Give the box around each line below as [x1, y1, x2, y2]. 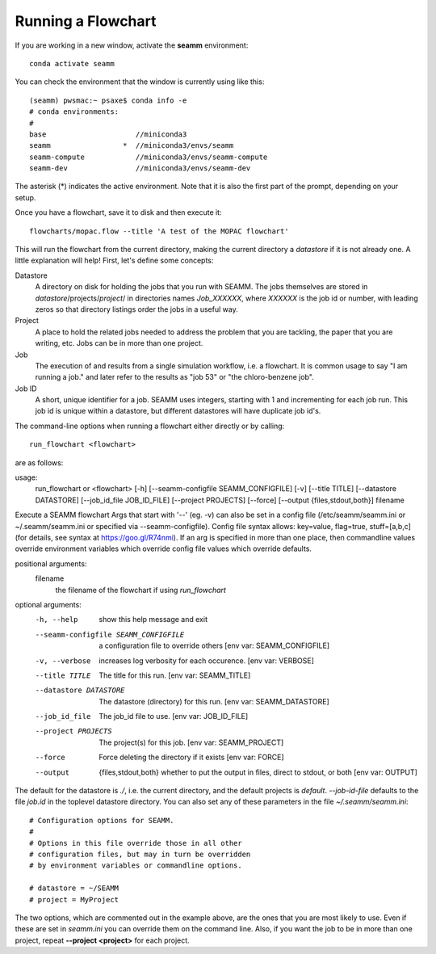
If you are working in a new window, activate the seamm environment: [15, 40, 249, 50]
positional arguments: [15, 558, 87, 569]
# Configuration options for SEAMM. [29, 816, 174, 825]
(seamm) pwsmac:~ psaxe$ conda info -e [29, 95, 187, 105]
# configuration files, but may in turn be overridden [29, 849, 251, 859]
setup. [15, 192, 36, 202]
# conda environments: [29, 107, 119, 116]
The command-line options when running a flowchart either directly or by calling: [15, 421, 285, 431]
